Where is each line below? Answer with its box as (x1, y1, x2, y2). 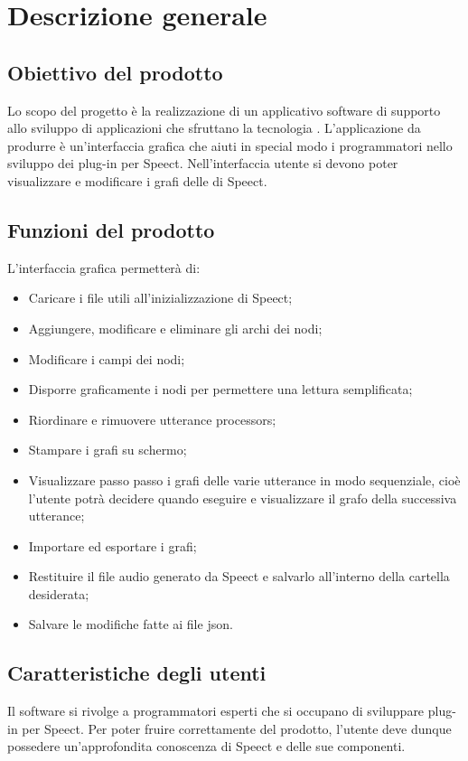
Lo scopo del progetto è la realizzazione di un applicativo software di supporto (7, 100, 441, 119)
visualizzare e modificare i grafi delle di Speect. (7, 171, 267, 190)
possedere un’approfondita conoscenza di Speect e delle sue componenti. (7, 737, 406, 756)
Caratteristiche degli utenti (7, 659, 267, 687)
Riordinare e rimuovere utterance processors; (28, 409, 276, 428)
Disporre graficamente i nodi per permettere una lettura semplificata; (28, 380, 413, 399)
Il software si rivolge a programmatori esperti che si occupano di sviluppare (7, 701, 425, 720)
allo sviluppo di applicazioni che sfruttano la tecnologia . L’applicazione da (7, 118, 421, 137)
